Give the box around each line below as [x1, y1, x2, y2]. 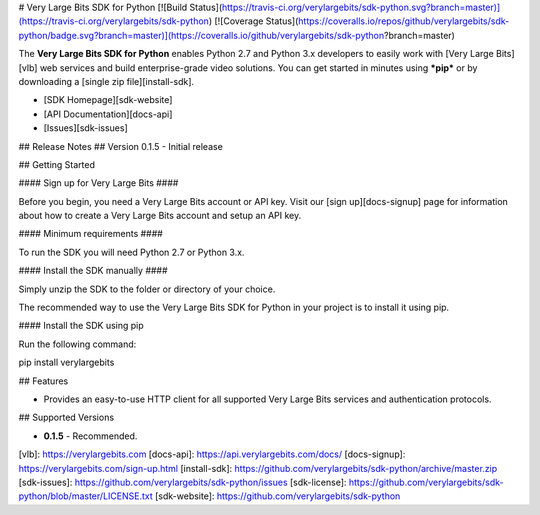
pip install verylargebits [18, 356, 115, 369]
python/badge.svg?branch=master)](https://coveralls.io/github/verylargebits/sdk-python [18, 29, 385, 41]
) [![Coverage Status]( [208, 15, 299, 27]
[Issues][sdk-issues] [43, 122, 129, 134]
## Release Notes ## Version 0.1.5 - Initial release [18, 140, 224, 152]
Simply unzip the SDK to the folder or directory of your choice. [18, 283, 276, 295]
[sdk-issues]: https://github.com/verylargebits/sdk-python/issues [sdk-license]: [18, 476, 347, 488]
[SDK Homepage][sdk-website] [43, 94, 173, 106]
